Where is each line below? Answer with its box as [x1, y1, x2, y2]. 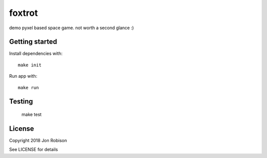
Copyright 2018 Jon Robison [9, 137, 67, 143]
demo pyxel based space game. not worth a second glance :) [9, 25, 134, 31]
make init [18, 62, 42, 68]
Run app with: [9, 73, 38, 79]
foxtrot [9, 7, 38, 18]
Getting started [9, 38, 57, 46]
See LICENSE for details [9, 147, 58, 153]
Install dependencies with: [9, 51, 63, 56]
